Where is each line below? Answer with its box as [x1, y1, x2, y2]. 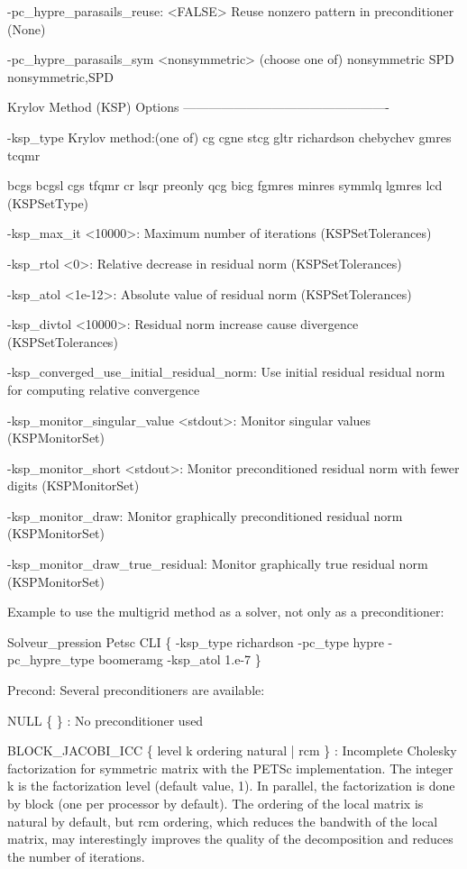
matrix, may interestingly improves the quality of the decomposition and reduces [7, 829, 453, 848]
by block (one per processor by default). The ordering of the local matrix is [7, 794, 424, 812]
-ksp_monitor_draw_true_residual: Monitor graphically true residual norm [7, 554, 428, 573]
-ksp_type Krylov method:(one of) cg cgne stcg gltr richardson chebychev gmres [7, 127, 452, 146]
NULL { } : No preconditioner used [7, 710, 204, 729]
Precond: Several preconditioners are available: [7, 681, 265, 700]
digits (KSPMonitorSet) [7, 476, 140, 495]
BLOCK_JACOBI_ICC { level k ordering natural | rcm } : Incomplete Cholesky [7, 741, 457, 760]
